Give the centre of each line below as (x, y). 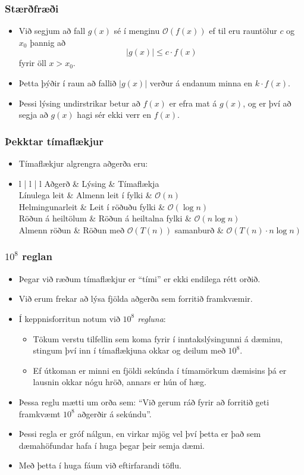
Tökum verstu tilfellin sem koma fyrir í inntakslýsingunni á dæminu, (158, 338)
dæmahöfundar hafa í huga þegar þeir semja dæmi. (112, 445)
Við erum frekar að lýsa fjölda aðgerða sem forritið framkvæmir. (136, 299)
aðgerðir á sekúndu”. (115, 413)
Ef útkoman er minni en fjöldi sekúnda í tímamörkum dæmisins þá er (160, 370)
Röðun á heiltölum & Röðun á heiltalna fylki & (105, 218)
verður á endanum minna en (201, 83)
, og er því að (267, 103)
